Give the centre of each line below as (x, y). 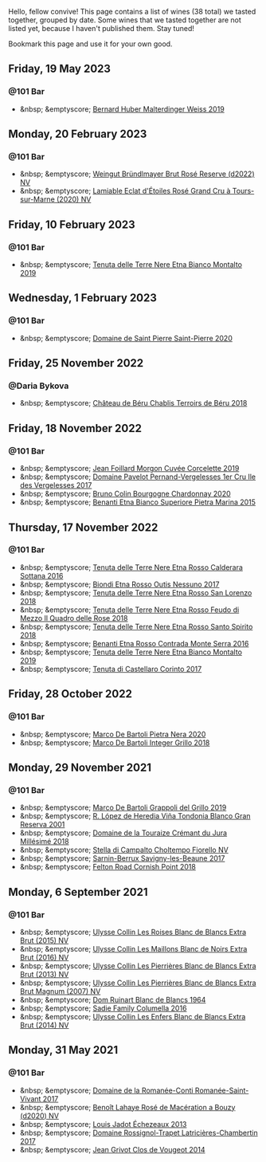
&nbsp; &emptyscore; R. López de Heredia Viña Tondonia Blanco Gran (135, 816)
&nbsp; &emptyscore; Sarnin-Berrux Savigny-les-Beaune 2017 (122, 858)
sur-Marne (37, 199)
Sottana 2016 (41, 575)
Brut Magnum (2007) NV (60, 991)
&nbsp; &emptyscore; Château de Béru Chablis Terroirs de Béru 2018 (133, 403)
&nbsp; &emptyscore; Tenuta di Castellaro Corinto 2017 (111, 669)
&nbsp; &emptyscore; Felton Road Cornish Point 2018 (108, 867)
